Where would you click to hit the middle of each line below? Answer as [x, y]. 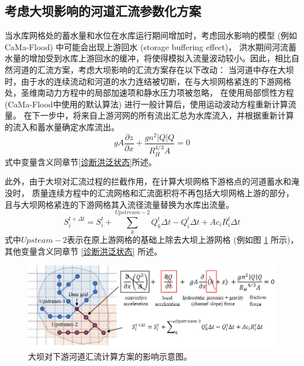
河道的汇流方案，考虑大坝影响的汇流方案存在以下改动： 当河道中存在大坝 [153, 69]
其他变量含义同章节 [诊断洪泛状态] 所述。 [84, 251]
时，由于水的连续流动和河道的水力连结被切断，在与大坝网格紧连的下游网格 [148, 81]
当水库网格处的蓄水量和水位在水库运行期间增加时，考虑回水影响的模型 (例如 [151, 35]
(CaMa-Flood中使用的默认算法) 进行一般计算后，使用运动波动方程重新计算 [146, 104]
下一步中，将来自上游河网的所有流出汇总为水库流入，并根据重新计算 [163, 115]
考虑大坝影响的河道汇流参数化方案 [103, 11]
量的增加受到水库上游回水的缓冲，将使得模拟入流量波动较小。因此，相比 [152, 58]
